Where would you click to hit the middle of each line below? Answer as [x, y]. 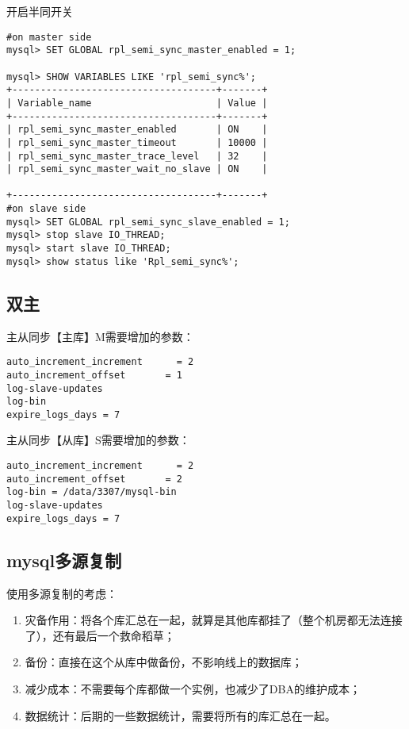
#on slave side [46, 209]
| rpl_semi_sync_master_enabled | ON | [137, 130]
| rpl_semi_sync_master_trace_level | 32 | [137, 156]
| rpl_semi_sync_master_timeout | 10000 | [137, 142]
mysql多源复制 [64, 560]
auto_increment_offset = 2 [94, 479]
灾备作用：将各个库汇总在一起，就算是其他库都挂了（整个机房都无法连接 [214, 620]
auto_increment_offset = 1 [94, 375]
